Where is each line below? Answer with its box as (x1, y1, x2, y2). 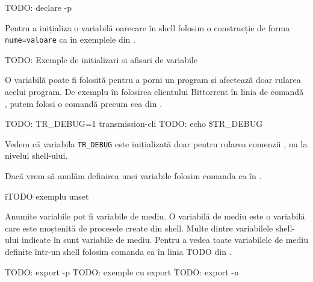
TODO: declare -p (5, 1, 72, 13)
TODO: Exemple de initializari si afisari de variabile (5, 53, 197, 66)
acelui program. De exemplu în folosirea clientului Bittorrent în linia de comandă (5, 85, 304, 98)
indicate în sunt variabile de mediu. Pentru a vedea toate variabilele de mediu (22, 233, 309, 246)
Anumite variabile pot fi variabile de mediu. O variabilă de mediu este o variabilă (5, 210, 305, 222)
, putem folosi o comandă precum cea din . (5, 97, 163, 109)
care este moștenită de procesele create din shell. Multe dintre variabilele (5, 221, 273, 234)
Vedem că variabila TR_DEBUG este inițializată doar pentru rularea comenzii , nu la (5, 137, 308, 150)
